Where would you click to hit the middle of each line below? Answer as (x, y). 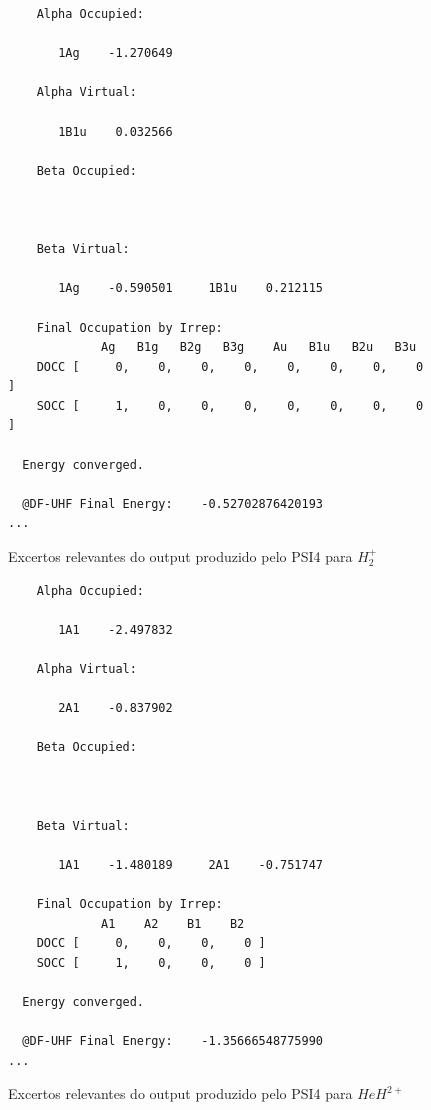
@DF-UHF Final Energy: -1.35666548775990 (172, 1041)
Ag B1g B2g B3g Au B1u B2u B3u (259, 347)
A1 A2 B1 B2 (173, 923)
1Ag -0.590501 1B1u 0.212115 (190, 288)
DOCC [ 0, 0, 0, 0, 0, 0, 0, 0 (230, 366)
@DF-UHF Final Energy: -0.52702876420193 (172, 503)
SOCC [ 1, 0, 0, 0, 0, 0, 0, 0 (230, 405)
